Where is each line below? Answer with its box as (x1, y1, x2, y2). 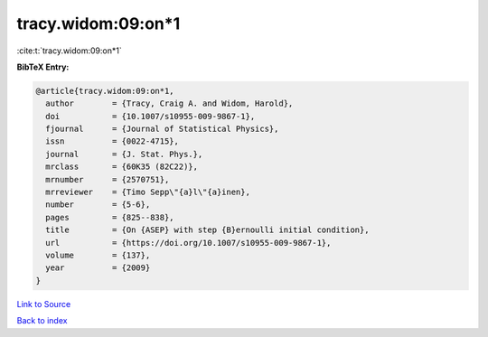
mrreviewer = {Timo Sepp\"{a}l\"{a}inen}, (45, 187, 250, 198)
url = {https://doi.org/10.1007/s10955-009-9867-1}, (45, 238, 332, 248)
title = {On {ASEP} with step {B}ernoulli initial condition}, (45, 225, 370, 235)
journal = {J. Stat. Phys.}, (45, 149, 203, 159)
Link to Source (16, 298, 71, 309)
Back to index (16, 315, 68, 326)
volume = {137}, (45, 250, 151, 260)
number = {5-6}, (45, 200, 151, 210)
